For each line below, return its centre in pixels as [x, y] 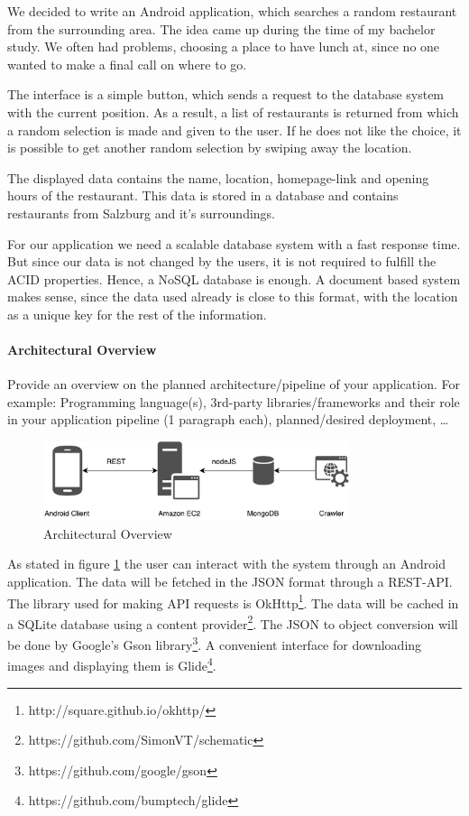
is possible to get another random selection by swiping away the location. [210, 148]
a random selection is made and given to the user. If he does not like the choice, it [234, 130]
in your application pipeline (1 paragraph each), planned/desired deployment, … [228, 419]
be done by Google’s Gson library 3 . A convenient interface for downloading [215, 643]
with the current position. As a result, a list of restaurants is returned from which [233, 111]
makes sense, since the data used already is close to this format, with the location [233, 297]
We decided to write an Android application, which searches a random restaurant [232, 11]
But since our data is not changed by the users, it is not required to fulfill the [222, 261]
